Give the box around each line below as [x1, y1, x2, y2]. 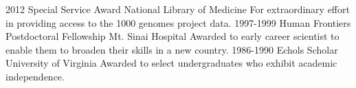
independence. [5, 69, 65, 83]
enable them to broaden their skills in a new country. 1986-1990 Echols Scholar [5, 42, 338, 56]
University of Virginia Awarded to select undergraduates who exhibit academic [5, 56, 337, 70]
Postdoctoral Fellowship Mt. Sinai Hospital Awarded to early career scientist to [5, 29, 340, 43]
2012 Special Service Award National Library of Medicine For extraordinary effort [5, 2, 350, 16]
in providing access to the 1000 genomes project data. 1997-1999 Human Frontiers [5, 15, 351, 30]
